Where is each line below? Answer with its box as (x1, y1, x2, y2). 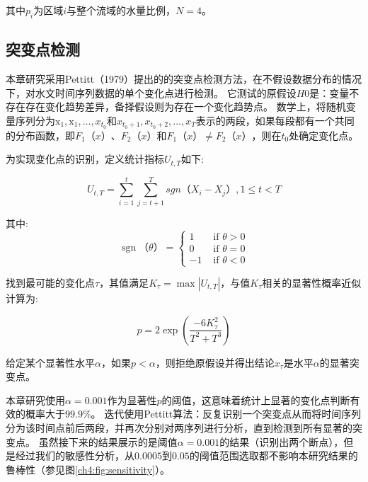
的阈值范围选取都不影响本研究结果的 (189, 448, 358, 463)
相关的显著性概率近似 (262, 275, 362, 289)
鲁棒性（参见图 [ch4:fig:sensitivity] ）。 (6, 461, 170, 476)
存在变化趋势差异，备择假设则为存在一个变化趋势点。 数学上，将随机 (25, 99, 346, 114)
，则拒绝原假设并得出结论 (155, 355, 275, 369)
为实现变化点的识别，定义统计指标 (6, 151, 164, 166)
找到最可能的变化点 (6, 275, 95, 289)
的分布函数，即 (6, 127, 75, 142)
